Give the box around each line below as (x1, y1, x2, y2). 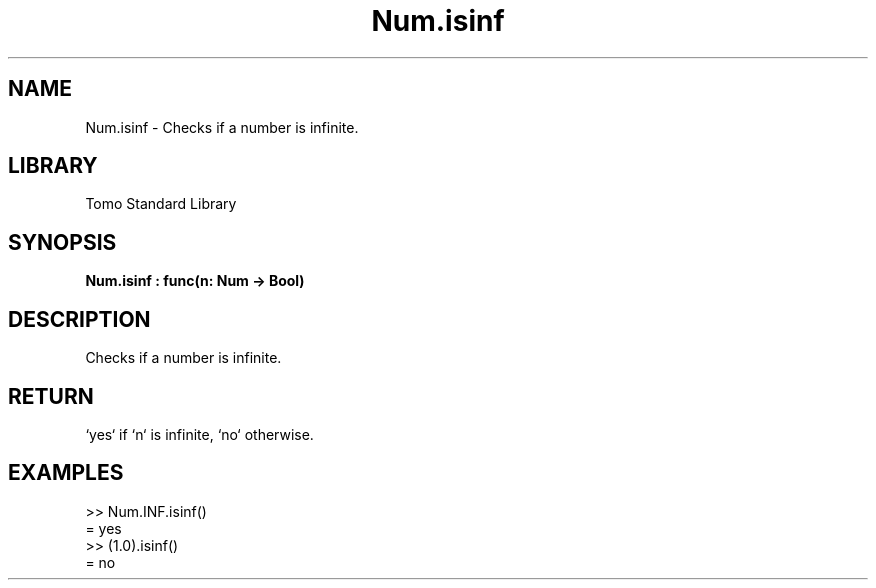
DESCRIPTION (8, 306, 151, 332)
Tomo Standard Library (85, 195, 237, 213)
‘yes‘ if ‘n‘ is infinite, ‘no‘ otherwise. (85, 425, 314, 443)
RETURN (8, 383, 94, 409)
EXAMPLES (8, 460, 124, 486)
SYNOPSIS (8, 229, 117, 255)
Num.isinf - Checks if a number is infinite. (85, 118, 359, 136)
